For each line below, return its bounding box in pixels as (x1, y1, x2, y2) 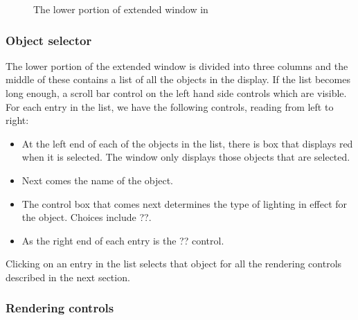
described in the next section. (6, 269, 130, 284)
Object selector (6, 31, 92, 48)
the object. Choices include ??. (21, 210, 152, 224)
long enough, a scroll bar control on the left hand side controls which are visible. (6, 86, 347, 100)
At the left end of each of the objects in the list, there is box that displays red (21, 136, 353, 150)
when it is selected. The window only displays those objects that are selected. (21, 150, 350, 164)
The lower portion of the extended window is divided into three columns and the (6, 58, 348, 73)
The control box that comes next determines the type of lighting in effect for (21, 196, 348, 211)
